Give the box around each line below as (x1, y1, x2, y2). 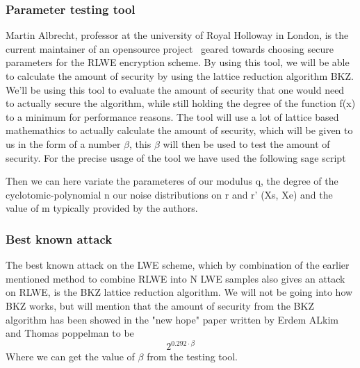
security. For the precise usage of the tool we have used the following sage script (6, 150, 346, 165)
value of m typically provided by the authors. (6, 201, 198, 215)
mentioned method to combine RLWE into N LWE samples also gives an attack (6, 271, 345, 285)
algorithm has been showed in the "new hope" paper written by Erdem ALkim (6, 312, 339, 326)
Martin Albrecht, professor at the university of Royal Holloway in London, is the (6, 28, 349, 42)
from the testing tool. (147, 349, 238, 364)
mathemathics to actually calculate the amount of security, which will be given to (6, 123, 353, 137)
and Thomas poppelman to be (6, 326, 134, 340)
